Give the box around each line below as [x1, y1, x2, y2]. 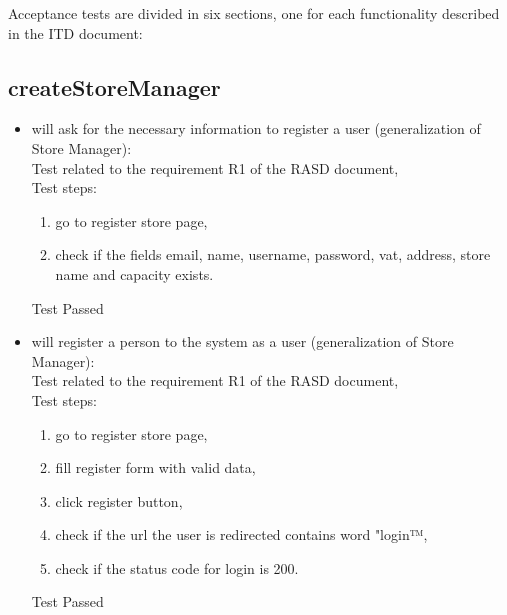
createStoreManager [8, 71, 221, 102]
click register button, [55, 490, 183, 511]
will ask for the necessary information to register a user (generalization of [31, 118, 481, 139]
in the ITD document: [8, 22, 143, 43]
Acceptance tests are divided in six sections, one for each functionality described [8, 3, 500, 23]
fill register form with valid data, [55, 457, 256, 478]
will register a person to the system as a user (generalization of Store [31, 331, 454, 352]
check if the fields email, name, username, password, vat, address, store [55, 244, 491, 265]
